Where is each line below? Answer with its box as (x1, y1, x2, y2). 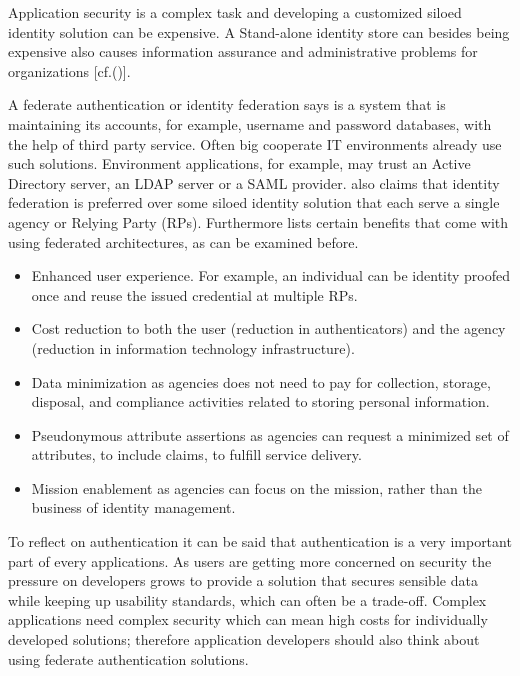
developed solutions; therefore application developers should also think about (8, 629, 480, 650)
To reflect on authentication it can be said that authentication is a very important (8, 531, 512, 552)
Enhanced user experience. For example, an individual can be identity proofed (31, 265, 511, 286)
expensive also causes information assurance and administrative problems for (8, 41, 478, 62)
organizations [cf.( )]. (8, 60, 131, 81)
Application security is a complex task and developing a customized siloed (8, 2, 462, 22)
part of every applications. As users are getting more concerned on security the (8, 550, 492, 571)
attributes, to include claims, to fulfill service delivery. (31, 444, 362, 465)
